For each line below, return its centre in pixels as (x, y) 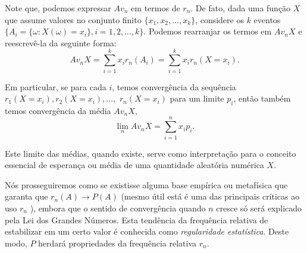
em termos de (156, 8)
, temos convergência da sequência (174, 86)
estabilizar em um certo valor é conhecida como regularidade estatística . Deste (147, 231)
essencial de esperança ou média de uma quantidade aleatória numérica (134, 165)
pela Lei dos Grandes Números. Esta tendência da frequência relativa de (137, 219)
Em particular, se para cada (56, 86)
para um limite (197, 98)
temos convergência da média (58, 110)
